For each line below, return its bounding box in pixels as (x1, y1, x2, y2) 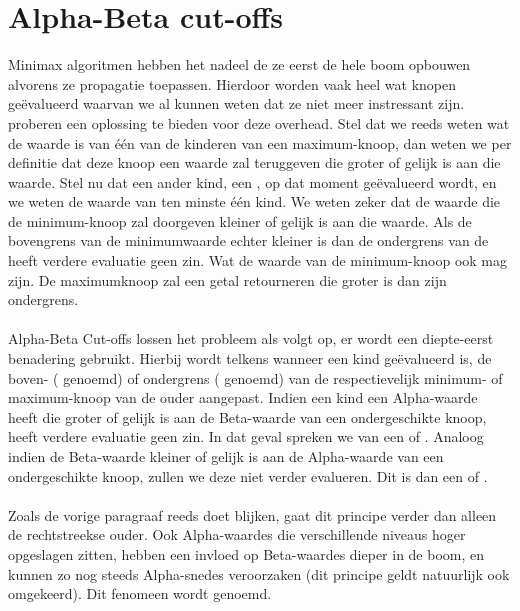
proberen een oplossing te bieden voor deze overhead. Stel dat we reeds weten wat (8, 112, 510, 133)
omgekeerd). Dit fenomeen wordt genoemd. (8, 583, 272, 604)
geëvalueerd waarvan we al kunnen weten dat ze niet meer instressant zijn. (8, 93, 465, 114)
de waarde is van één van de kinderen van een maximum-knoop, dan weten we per (8, 132, 512, 153)
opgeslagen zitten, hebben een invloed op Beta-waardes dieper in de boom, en (8, 543, 485, 564)
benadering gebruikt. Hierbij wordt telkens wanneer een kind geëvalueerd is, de (8, 348, 492, 369)
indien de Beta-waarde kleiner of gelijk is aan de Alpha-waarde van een (8, 446, 444, 466)
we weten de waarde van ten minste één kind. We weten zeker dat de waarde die (8, 191, 501, 212)
